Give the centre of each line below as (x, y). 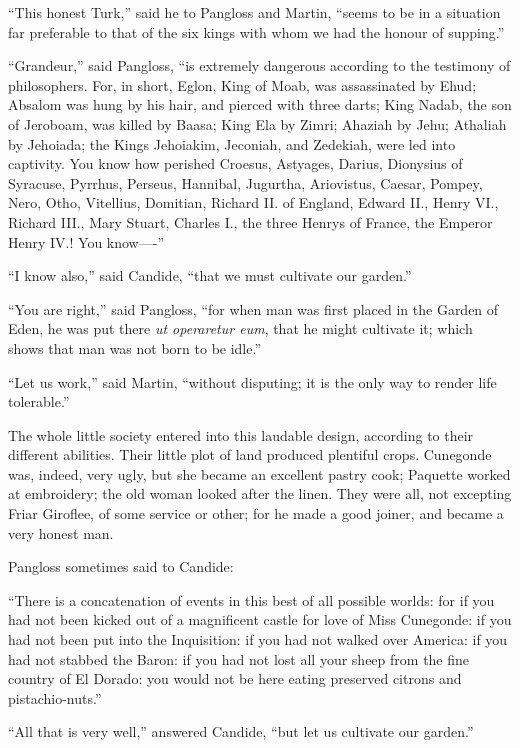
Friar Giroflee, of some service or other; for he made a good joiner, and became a (256, 513)
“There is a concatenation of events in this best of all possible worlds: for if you (251, 599)
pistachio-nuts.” (55, 697)
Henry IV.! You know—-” (86, 241)
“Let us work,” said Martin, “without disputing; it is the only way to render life (252, 381)
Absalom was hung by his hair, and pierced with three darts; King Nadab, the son (260, 104)
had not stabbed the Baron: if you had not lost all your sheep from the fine (239, 658)
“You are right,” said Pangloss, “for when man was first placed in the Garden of (253, 308)
